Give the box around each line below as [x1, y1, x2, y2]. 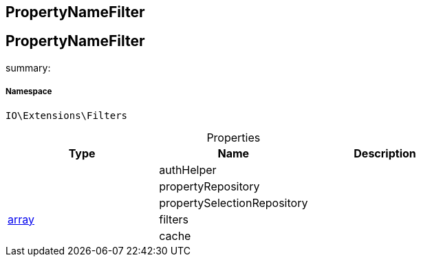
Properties [206, 130, 261, 144]
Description [354, 146, 416, 160]
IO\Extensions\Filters [6, 109, 128, 121]
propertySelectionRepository [159, 195, 308, 210]
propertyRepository [159, 179, 260, 193]
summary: [6, 61, 51, 74]
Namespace [6, 87, 52, 97]
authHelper [159, 162, 217, 177]
